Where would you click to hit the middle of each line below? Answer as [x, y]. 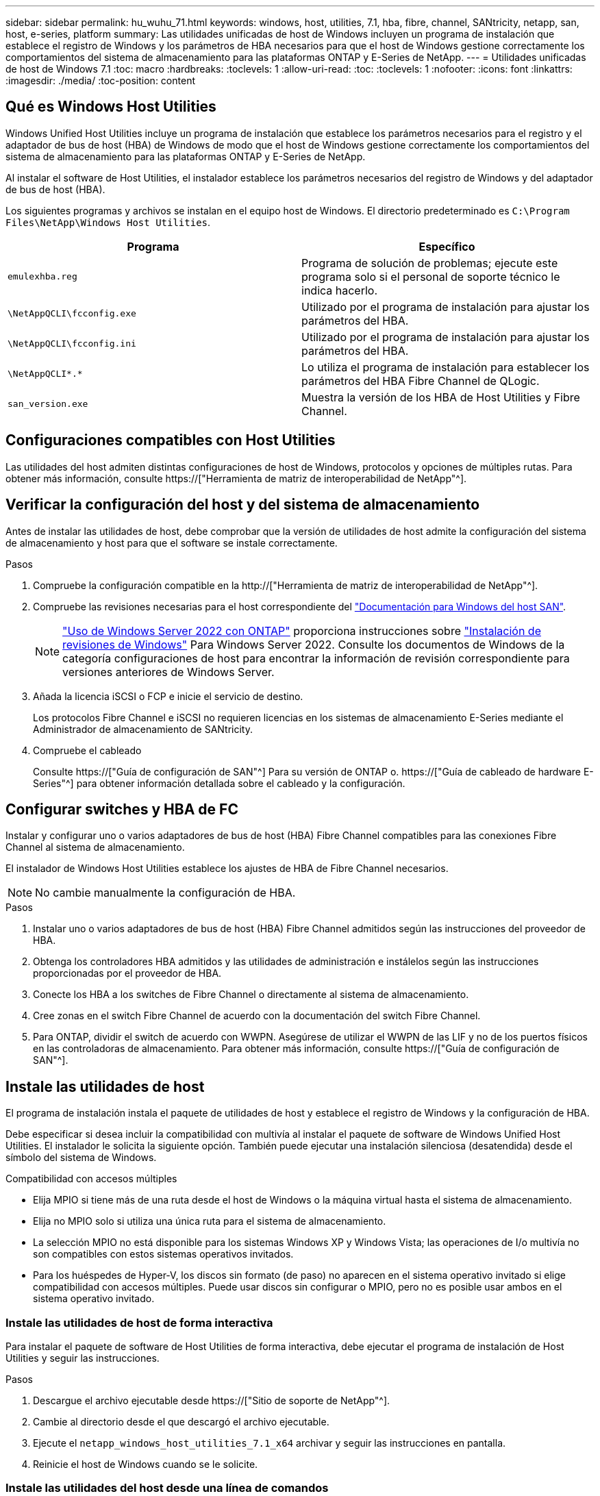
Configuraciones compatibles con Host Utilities [171, 440]
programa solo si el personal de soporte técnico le [431, 276]
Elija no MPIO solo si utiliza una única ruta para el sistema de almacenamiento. [210, 1221]
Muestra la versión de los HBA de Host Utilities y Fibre [441, 397]
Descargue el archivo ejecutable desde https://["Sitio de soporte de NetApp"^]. [212, 1400]
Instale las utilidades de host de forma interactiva [139, 1322]
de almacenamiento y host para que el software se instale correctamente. [172, 543]
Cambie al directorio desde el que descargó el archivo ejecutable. [181, 1421]
